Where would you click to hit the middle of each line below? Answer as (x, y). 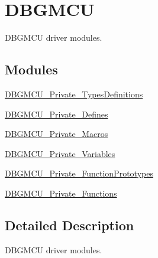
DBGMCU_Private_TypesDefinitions (74, 94)
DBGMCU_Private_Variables (60, 153)
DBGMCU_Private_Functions (61, 193)
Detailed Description (70, 225)
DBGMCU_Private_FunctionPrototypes (79, 173)
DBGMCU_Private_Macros (57, 134)
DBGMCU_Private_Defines (57, 114)
